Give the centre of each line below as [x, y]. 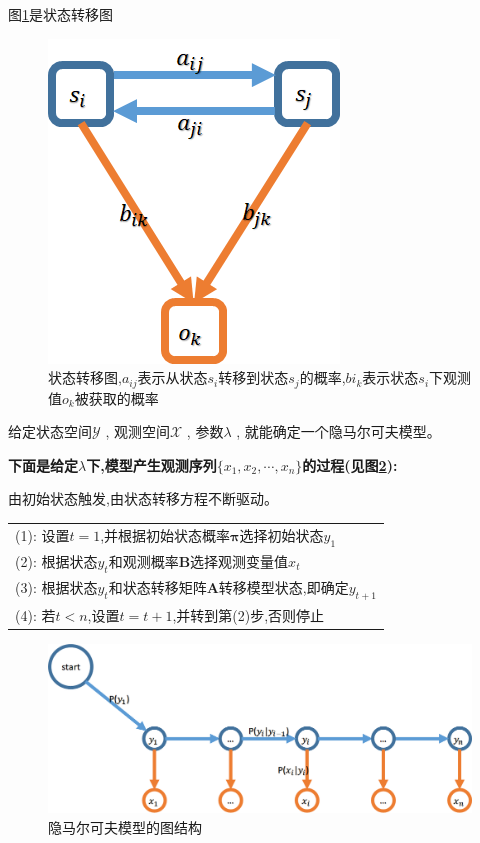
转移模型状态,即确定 [283, 586]
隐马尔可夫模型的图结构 [125, 826]
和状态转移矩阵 [157, 586]
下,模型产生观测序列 [151, 464]
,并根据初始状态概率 [165, 534]
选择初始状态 [281, 534]
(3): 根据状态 [56, 586]
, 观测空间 [138, 431]
